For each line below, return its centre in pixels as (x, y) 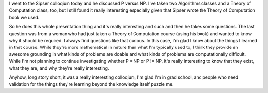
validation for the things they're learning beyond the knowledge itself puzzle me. (91, 84)
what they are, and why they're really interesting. (59, 68)
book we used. (24, 17)
